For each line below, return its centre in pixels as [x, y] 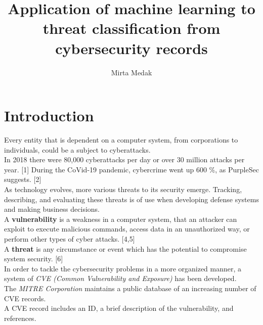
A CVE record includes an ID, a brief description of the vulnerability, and [119, 308]
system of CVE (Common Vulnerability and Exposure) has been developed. [120, 278]
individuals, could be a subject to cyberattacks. [77, 149]
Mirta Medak [131, 72]
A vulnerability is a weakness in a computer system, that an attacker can [121, 219]
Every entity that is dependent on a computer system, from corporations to [121, 140]
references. [20, 318]
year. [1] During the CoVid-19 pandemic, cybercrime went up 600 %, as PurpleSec [131, 169]
